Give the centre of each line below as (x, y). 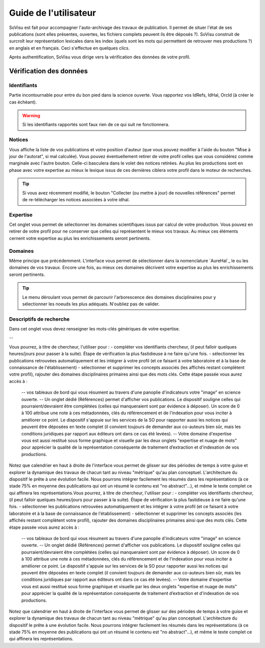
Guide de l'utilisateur (53, 13)
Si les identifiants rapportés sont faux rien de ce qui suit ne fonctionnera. (96, 125)
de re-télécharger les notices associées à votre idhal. (76, 199)
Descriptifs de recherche (39, 319)
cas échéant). (23, 102)
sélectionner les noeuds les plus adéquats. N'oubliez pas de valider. (91, 304)
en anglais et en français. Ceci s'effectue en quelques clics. (69, 48)
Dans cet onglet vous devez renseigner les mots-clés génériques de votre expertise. (94, 329)
